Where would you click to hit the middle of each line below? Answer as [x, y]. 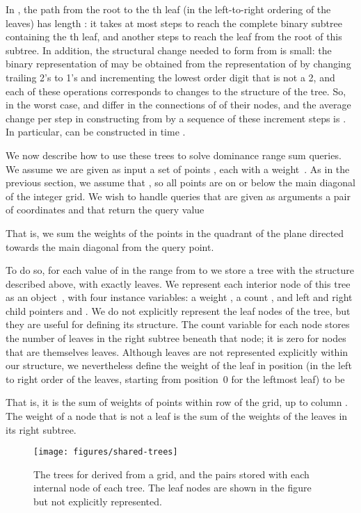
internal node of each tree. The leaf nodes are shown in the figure [173, 488]
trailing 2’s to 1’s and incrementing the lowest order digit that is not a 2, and [170, 77]
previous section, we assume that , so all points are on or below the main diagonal [180, 182]
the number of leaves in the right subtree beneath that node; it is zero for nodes [176, 338]
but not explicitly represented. [98, 502]
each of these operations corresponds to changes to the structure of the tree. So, [176, 91]
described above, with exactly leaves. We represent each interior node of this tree [178, 283]
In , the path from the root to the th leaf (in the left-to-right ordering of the [168, 9]
